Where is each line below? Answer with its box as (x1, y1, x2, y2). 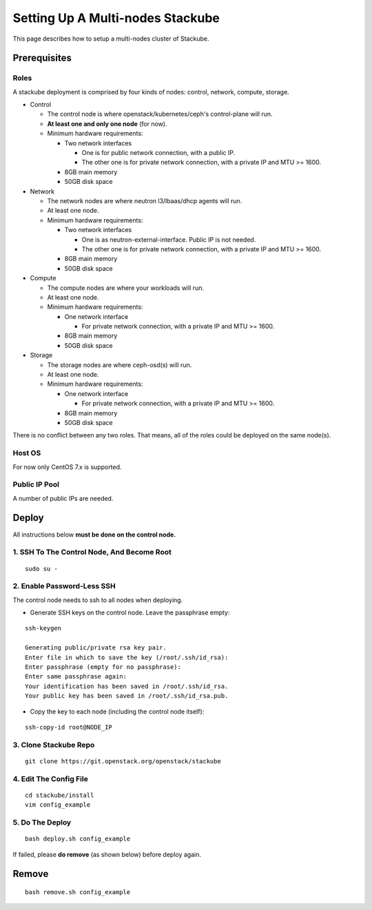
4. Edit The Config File (12, 774, 89, 783)
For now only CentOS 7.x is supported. (12, 462, 122, 471)
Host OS (12, 448, 41, 458)
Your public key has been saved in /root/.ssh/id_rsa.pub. (25, 692, 229, 700)
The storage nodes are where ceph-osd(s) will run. (47, 360, 192, 369)
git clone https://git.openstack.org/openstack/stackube (25, 757, 222, 765)
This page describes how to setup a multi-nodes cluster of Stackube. (12, 34, 209, 43)
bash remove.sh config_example (25, 889, 131, 896)
